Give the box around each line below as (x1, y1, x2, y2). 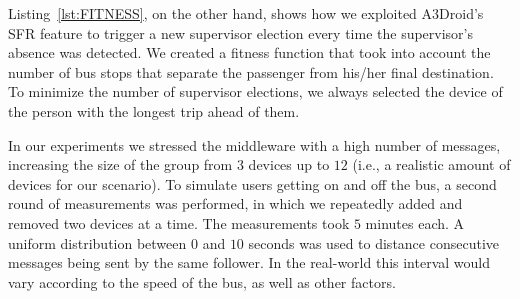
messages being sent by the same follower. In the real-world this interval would (8, 252, 491, 273)
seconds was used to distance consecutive (248, 232, 499, 253)
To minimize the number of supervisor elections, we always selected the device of (8, 81, 503, 102)
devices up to (248, 154, 330, 175)
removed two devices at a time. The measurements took (8, 212, 350, 233)
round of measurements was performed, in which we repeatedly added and (8, 193, 463, 214)
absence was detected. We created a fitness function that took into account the (8, 42, 491, 63)
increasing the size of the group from (8, 154, 233, 175)
